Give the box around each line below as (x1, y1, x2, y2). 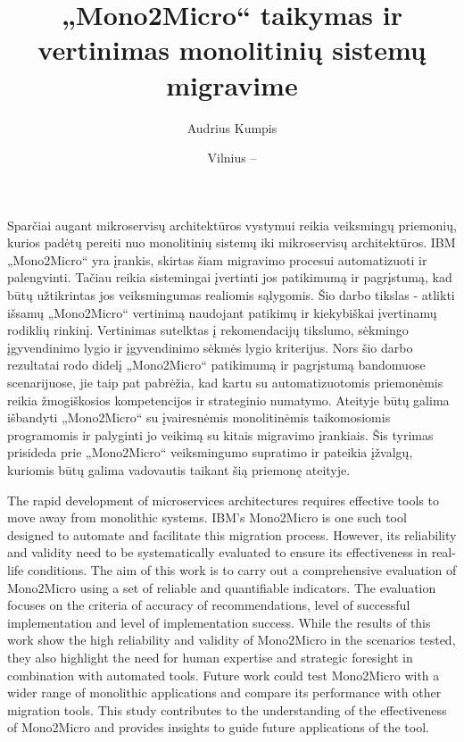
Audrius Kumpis (186, 118, 278, 137)
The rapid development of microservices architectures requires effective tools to (7, 490, 439, 509)
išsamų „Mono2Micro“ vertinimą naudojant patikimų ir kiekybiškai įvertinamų (7, 303, 437, 321)
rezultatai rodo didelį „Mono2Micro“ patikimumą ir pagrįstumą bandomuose (7, 355, 426, 374)
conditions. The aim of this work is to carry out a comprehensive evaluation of (27, 560, 457, 579)
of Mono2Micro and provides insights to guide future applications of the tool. (7, 718, 429, 737)
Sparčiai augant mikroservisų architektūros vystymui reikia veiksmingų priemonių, (7, 215, 457, 234)
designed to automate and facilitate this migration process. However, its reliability (7, 525, 457, 544)
